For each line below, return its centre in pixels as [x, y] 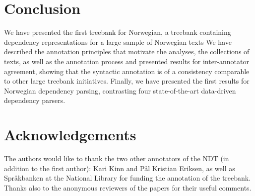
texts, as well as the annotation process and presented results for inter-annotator [127, 61]
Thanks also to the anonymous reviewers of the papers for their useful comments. [128, 187]
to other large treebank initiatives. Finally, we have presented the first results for [127, 81]
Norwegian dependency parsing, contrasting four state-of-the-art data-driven [120, 90]
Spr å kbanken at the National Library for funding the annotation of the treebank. [127, 178]
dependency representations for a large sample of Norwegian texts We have [118, 42]
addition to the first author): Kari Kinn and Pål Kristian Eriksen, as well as [120, 168]
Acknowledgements [70, 135]
